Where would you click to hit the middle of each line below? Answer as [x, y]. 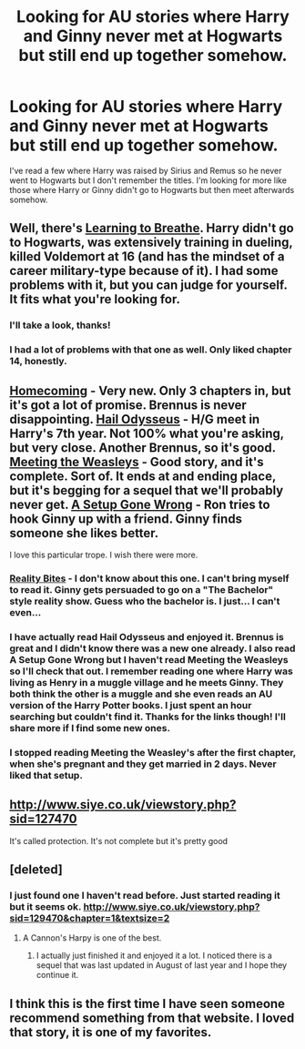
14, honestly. [39, 362]
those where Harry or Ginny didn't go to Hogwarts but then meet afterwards [152, 189]
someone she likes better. [84, 533]
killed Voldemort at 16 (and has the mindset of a [147, 257]
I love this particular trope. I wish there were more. [104, 555]
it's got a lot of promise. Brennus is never [128, 405]
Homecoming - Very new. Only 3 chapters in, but [150, 390]
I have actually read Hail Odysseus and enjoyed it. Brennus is [147, 637]
